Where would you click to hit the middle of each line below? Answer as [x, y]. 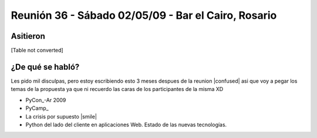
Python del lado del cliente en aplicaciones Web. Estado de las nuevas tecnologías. [126, 124]
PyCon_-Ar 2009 [46, 100]
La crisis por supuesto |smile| [61, 116]
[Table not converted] [37, 51]
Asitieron [28, 36]
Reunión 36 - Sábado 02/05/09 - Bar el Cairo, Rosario [144, 15]
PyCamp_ [37, 108]
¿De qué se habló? [45, 67]
